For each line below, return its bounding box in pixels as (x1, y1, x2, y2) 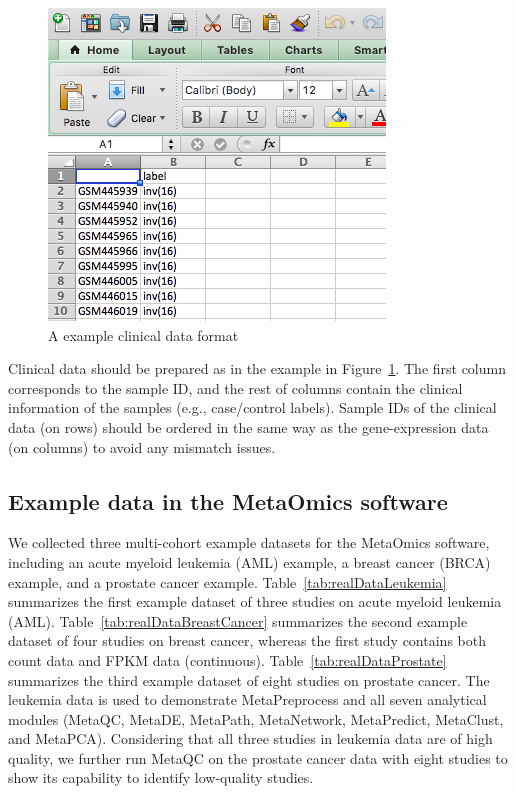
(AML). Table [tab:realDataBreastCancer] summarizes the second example (8, 610, 468, 631)
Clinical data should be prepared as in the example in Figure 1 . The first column (8, 358, 506, 379)
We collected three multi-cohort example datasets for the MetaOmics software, (8, 532, 490, 553)
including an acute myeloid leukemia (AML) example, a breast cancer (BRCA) (8, 551, 491, 572)
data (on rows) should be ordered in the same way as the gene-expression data (8, 416, 489, 437)
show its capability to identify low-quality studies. (8, 767, 314, 788)
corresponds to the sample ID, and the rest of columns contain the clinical (8, 377, 463, 398)
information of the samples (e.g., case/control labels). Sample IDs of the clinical (8, 397, 497, 418)
